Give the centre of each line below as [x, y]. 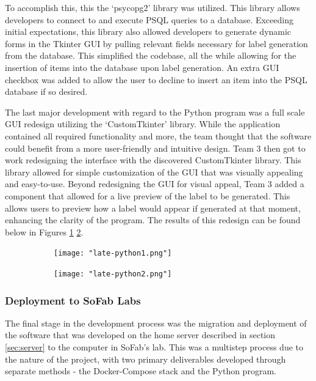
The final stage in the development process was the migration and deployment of [156, 323]
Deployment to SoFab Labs [73, 300]
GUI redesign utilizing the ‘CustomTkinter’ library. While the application [143, 124]
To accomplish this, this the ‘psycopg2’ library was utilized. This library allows [153, 7]
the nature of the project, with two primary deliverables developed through [145, 359]
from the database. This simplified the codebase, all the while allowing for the [151, 55]
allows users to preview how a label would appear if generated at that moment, [153, 208]
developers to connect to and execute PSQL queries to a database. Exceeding [149, 19]
